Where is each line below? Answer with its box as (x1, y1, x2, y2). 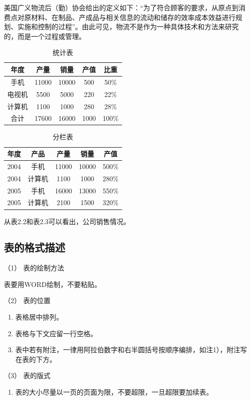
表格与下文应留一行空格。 (15, 328, 97, 338)
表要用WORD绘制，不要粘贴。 (4, 279, 101, 289)
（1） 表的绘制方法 (4, 263, 64, 273)
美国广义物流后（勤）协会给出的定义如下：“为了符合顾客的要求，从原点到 (4, 2, 239, 12)
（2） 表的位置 (4, 295, 51, 305)
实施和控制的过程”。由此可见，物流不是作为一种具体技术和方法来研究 (17, 21, 239, 32)
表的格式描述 (4, 240, 65, 255)
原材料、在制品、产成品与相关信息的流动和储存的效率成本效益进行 (24, 12, 235, 22)
